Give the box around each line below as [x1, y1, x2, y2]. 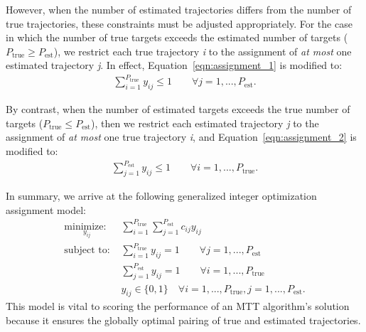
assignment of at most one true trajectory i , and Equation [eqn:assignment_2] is [6, 129, 357, 144]
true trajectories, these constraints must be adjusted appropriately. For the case [6, 16, 352, 31]
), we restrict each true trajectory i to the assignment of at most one [53, 43, 352, 58]
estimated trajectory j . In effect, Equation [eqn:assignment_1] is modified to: [6, 58, 343, 73]
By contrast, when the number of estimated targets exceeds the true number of [6, 102, 350, 117]
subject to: [64, 245, 110, 256]
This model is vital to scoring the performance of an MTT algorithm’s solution [6, 299, 350, 314]
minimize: [64, 221, 107, 232]
